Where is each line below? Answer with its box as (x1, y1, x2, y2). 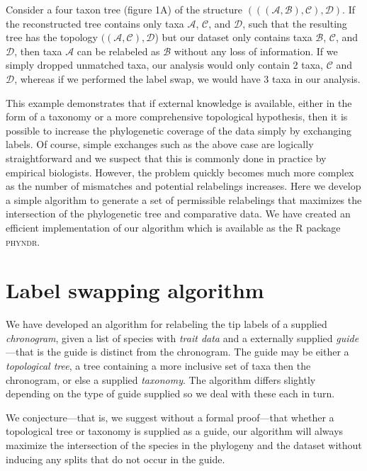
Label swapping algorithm (6, 276, 264, 305)
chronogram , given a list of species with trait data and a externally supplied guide (6, 330, 359, 345)
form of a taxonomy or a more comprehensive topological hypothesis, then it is (6, 109, 348, 124)
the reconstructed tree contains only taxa (6, 16, 184, 30)
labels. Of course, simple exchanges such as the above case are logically (6, 137, 314, 152)
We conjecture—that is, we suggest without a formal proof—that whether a (6, 409, 334, 424)
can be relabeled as (77, 43, 160, 58)
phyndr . (6, 234, 40, 249)
